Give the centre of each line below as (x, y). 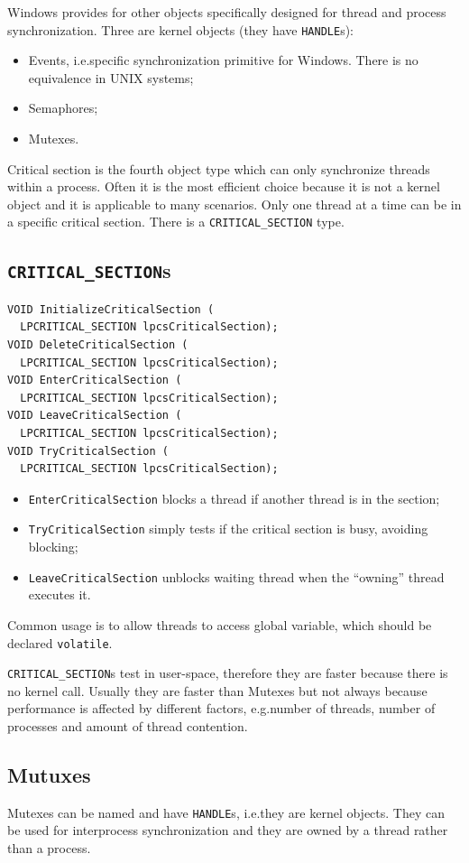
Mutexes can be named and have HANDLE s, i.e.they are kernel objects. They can (226, 812)
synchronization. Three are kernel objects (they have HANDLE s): (180, 29)
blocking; (53, 547)
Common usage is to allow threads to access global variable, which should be (220, 624)
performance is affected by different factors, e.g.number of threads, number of (221, 708)
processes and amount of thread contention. (128, 726)
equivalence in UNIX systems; (111, 77)
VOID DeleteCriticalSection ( (98, 345)
